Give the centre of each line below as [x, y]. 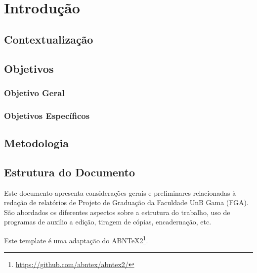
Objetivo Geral [34, 92]
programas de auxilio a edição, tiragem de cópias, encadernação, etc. [108, 222]
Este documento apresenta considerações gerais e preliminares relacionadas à [120, 192]
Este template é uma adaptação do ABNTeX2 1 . [76, 239]
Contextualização [49, 39]
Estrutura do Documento [70, 172]
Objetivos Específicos [47, 115]
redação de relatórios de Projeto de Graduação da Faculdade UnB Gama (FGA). [126, 202]
